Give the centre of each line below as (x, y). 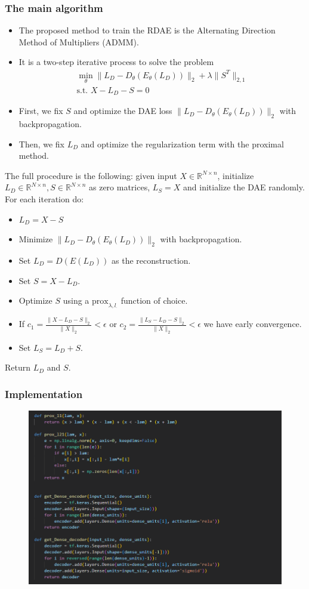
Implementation (44, 394)
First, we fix (41, 111)
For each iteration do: (44, 199)
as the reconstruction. (151, 260)
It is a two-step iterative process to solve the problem (116, 62)
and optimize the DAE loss (123, 111)
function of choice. (154, 300)
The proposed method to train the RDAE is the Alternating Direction (147, 30)
